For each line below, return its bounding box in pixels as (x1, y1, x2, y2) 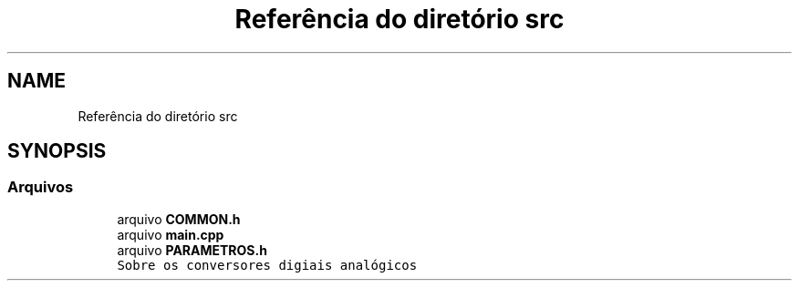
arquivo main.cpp (117, 226, 224, 242)
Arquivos (7, 178, 74, 197)
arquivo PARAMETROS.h (117, 242, 267, 258)
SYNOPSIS (7, 139, 107, 163)
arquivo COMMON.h (117, 211, 241, 227)
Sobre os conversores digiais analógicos (117, 257, 418, 273)
